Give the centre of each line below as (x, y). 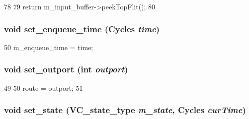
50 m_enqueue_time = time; (49, 47)
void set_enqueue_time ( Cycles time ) (82, 29)
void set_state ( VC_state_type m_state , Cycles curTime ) (125, 110)
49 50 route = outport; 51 (43, 88)
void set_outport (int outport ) (66, 69)
